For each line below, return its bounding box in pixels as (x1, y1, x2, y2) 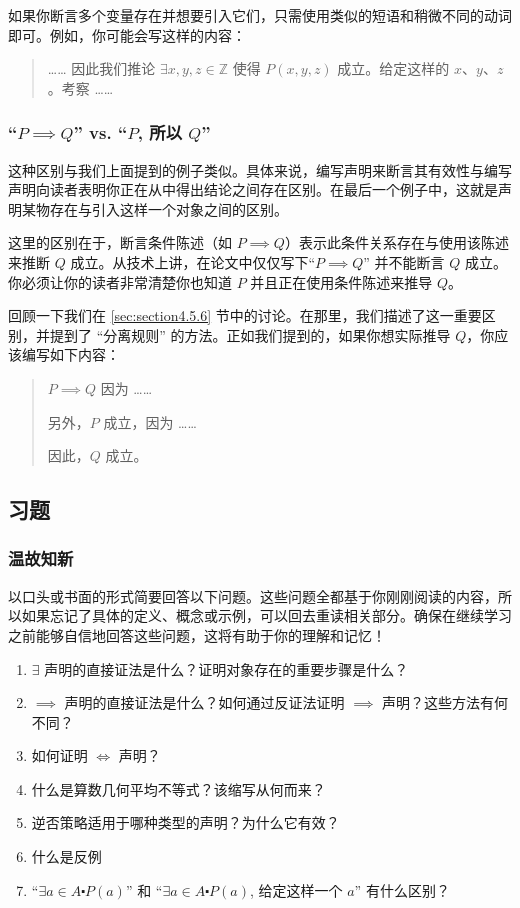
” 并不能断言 (363, 251, 445, 272)
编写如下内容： (21, 344, 120, 365)
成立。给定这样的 (337, 58, 450, 79)
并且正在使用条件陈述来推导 (250, 271, 433, 292)
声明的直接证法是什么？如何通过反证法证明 (64, 692, 345, 713)
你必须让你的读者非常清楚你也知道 (8, 271, 232, 292)
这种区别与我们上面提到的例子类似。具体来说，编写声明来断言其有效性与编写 (8, 159, 512, 180)
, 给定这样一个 (249, 879, 343, 900)
